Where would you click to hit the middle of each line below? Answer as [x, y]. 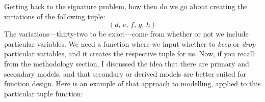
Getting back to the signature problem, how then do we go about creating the [126, 6]
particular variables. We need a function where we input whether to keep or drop [130, 43]
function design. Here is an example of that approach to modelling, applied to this [132, 83]
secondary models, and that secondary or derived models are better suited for [125, 73]
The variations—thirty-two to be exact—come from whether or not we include [126, 34]
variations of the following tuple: [55, 16]
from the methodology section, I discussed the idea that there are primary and [127, 63]
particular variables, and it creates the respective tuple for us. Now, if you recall [129, 54]
